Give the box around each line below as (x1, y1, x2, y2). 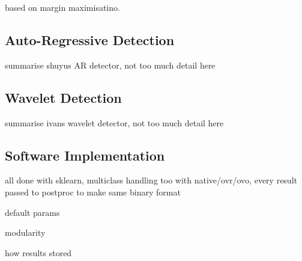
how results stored (5, 246, 72, 259)
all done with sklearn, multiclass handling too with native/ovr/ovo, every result (5, 174, 297, 186)
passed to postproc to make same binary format (5, 185, 181, 198)
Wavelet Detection (5, 88, 122, 106)
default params (5, 206, 60, 218)
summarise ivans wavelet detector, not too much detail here (5, 116, 224, 129)
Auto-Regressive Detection (5, 30, 175, 49)
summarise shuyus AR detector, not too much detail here (5, 58, 216, 71)
